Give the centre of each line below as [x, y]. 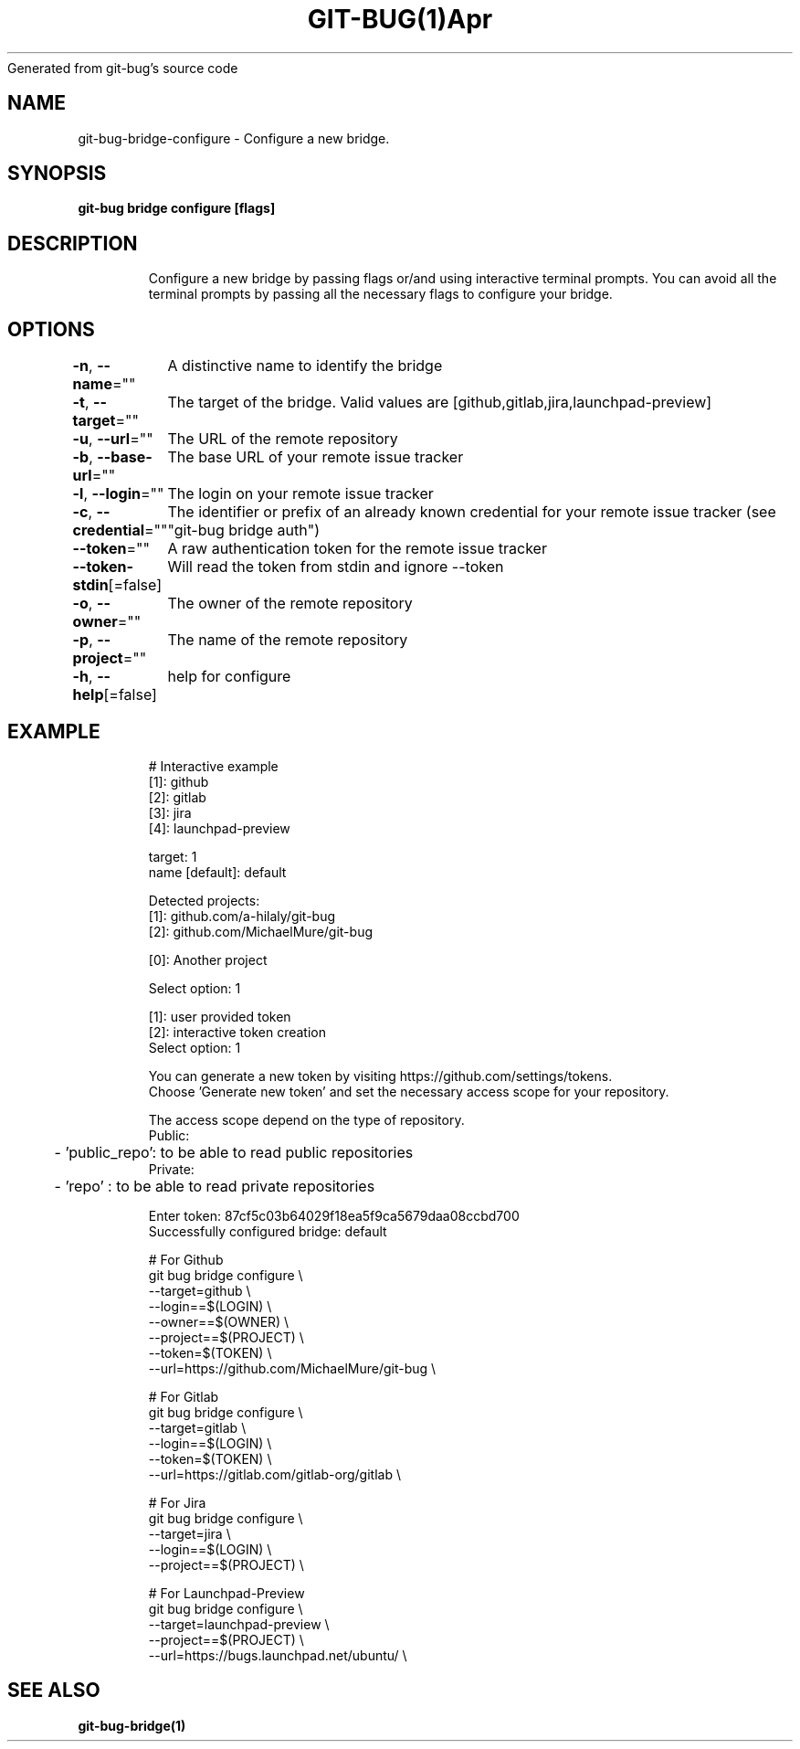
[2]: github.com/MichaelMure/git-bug [260, 931]
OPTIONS [51, 329]
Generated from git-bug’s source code [123, 68]
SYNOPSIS [57, 174]
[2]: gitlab [177, 797]
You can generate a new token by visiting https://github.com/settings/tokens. [380, 1076]
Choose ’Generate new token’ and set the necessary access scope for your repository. [409, 1091]
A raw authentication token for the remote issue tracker [357, 549]
